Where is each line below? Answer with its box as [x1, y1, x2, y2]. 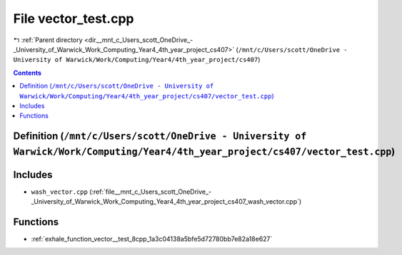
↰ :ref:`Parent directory [13, 36, 83, 44]
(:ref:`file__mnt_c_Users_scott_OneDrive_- [89, 187, 212, 196]
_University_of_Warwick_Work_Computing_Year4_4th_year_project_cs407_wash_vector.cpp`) [31, 197, 302, 206]
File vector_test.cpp [13, 11, 134, 26]
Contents [13, 68, 42, 77]
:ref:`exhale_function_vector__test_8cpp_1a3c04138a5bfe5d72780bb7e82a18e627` [31, 235, 273, 244]
